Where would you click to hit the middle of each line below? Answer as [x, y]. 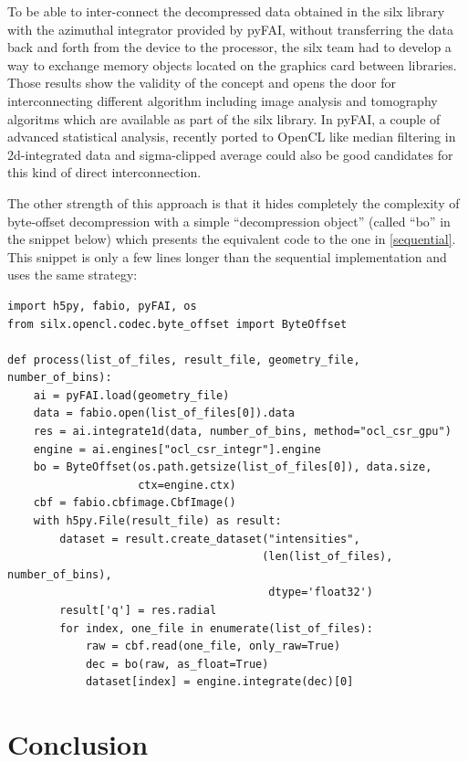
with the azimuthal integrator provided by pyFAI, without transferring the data [231, 29]
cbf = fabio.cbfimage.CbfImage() [135, 503]
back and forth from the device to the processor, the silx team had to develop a [229, 47]
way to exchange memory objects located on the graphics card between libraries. [232, 64]
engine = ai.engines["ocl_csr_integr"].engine [177, 449]
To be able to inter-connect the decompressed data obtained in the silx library [226, 11]
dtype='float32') [321, 593]
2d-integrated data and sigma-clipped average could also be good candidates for [230, 154]
